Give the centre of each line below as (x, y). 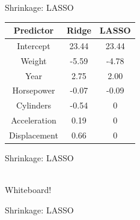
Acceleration (34, 120)
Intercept (34, 45)
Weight (34, 60)
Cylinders (33, 105)
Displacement (34, 135)
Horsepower (34, 90)
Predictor (34, 30)
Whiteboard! (28, 190)
